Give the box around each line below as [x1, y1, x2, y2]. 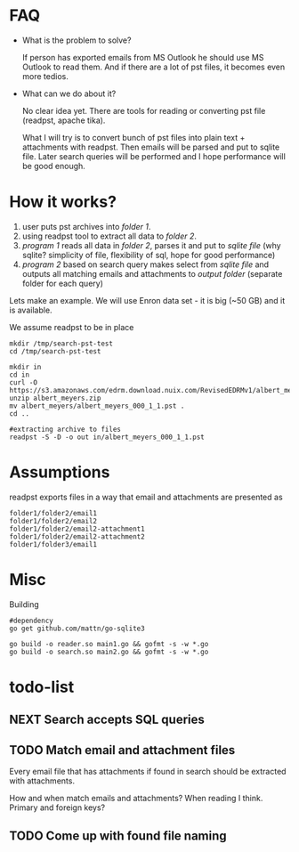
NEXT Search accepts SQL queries [9, 712, 205, 727]
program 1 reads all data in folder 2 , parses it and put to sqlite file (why [21, 239, 282, 250]
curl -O [9, 377, 38, 387]
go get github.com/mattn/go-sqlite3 [9, 624, 145, 633]
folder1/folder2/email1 [9, 508, 98, 517]
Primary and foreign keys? [9, 802, 106, 813]
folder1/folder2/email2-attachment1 [9, 524, 145, 533]
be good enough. [21, 160, 86, 171]
